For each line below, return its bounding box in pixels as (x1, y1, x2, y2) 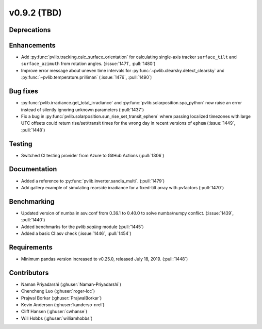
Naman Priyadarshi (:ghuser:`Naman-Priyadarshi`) (21, 281, 121, 287)
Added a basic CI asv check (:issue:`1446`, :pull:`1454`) (21, 230, 131, 236)
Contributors (9, 268, 49, 277)
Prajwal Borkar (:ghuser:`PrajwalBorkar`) (21, 295, 102, 301)
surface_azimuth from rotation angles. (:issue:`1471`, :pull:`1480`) (21, 61, 156, 66)
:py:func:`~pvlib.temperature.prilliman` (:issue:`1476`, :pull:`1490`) (21, 74, 152, 80)
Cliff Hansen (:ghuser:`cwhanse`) (21, 309, 87, 314)
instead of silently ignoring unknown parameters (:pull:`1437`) (21, 107, 144, 113)
